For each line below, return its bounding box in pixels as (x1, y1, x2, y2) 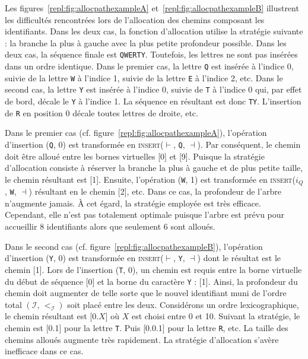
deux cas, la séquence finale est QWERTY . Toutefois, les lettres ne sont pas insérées (5, 48, 298, 61)
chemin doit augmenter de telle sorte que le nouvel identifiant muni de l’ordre (5, 287, 287, 299)
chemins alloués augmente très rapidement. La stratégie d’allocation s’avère (5, 333, 279, 345)
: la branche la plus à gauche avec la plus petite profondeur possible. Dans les (5, 36, 287, 49)
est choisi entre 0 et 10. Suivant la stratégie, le (131, 310, 300, 322)
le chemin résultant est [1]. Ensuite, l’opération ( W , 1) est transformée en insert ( (5, 173, 296, 185)
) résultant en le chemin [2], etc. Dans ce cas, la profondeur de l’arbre (28, 185, 281, 198)
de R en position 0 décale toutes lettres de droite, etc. (5, 106, 198, 119)
